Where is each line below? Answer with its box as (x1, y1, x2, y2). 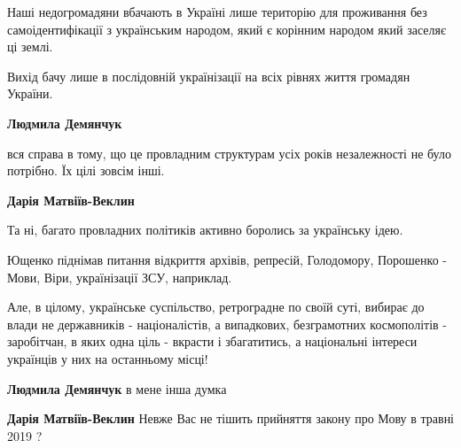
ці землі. (7, 37, 53, 56)
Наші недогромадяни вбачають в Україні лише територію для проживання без (7, 3, 427, 20)
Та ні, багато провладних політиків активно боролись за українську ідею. (7, 220, 403, 239)
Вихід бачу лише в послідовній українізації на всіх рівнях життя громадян (7, 66, 410, 85)
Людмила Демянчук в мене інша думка (7, 379, 227, 398)
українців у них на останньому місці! (7, 349, 208, 367)
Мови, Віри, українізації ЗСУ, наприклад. (7, 267, 232, 286)
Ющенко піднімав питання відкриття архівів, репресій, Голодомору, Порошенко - (7, 250, 447, 268)
